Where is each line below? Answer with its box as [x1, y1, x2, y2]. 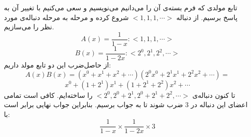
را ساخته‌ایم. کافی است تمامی [4, 90, 93, 100]
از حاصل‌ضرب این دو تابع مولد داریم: [4, 59, 111, 69]
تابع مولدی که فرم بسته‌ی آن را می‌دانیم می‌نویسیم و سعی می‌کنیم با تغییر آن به [4, 2, 237, 12]
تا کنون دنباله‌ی [192, 90, 235, 100]
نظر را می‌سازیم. [4, 22, 54, 32]
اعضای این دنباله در [191, 99, 248, 110]
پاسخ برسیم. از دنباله [176, 12, 238, 22]
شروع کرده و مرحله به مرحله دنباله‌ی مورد [4, 12, 129, 22]
